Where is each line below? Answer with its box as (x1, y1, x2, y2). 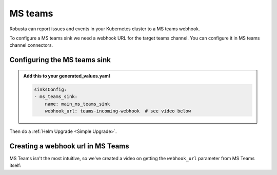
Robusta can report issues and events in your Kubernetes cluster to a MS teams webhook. (9, 26, 200, 32)
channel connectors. (9, 42, 53, 48)
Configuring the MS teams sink (9, 55, 111, 64)
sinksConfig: (34, 86, 67, 92)
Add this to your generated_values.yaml (23, 72, 110, 79)
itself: (9, 162, 22, 169)
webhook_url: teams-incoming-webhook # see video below (45, 108, 191, 114)
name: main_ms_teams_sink (45, 101, 110, 107)
